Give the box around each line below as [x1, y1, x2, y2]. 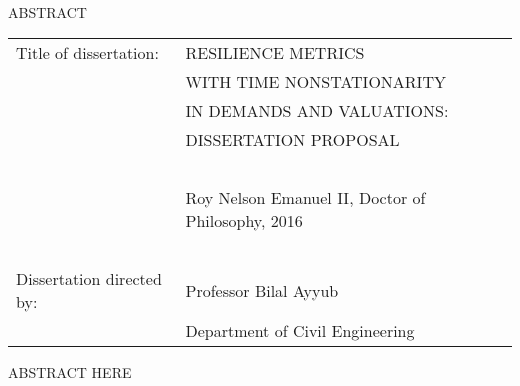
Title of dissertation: [16, 41, 159, 65]
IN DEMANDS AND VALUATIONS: [185, 99, 449, 123]
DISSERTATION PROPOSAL [185, 128, 400, 152]
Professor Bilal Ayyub [185, 278, 339, 302]
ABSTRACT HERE [8, 362, 132, 383]
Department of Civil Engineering [185, 319, 415, 343]
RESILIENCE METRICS [185, 41, 365, 65]
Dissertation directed [16, 267, 162, 291]
